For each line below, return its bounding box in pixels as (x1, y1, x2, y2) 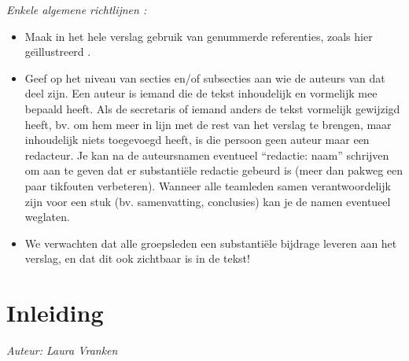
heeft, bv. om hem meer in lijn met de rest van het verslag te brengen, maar (24, 116, 392, 132)
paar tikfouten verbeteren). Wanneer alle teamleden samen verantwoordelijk (24, 177, 391, 193)
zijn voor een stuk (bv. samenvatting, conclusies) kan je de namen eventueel (24, 193, 391, 209)
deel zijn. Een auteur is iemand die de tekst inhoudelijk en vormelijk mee (24, 85, 378, 101)
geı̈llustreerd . (24, 43, 91, 60)
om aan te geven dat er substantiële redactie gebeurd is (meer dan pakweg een (24, 162, 403, 179)
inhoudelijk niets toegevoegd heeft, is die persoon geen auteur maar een (24, 131, 370, 148)
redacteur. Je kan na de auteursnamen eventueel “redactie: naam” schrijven (24, 146, 389, 163)
